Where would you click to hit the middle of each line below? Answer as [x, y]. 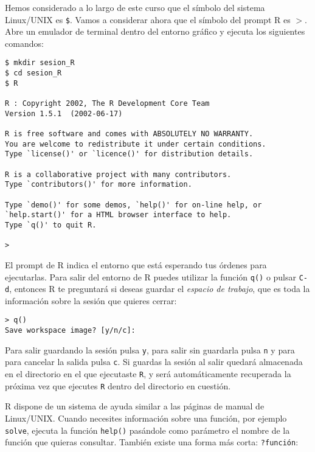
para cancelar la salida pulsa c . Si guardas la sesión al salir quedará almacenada [154, 362]
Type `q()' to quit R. [51, 225]
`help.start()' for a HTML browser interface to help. [118, 215]
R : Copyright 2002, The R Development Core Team [107, 104]
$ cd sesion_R [33, 73]
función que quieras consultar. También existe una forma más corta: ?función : [152, 442]
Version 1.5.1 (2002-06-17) [64, 113]
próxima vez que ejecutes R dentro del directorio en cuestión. [118, 385]
